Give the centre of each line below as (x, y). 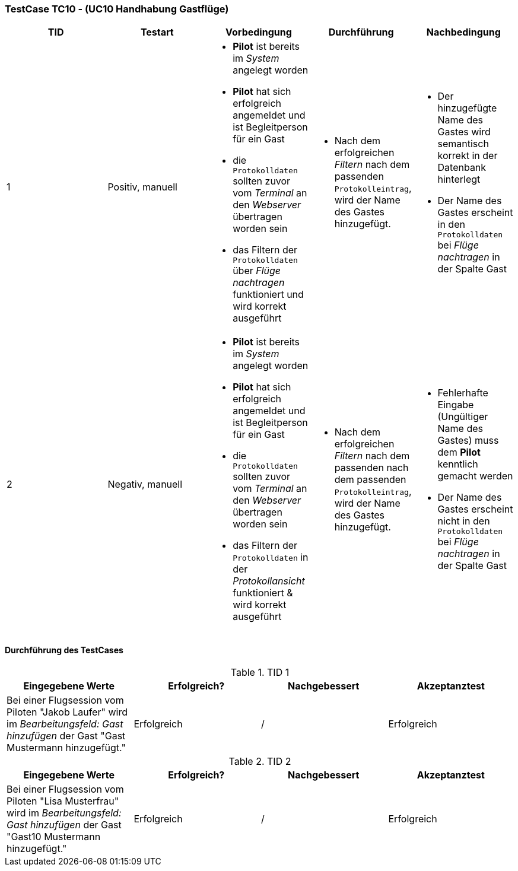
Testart (157, 32)
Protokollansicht (269, 581)
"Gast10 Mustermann (54, 836)
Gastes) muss (468, 441)
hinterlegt (459, 179)
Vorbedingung (259, 32)
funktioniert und (268, 295)
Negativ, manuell (145, 484)
